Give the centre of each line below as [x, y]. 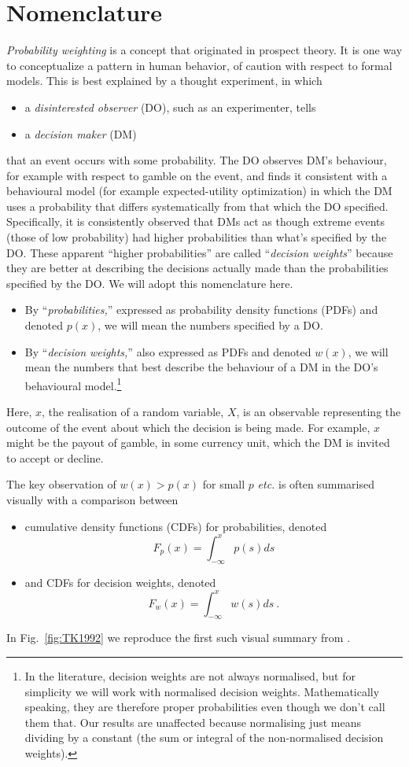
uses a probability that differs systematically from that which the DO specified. [197, 206]
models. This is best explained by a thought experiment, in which [164, 81]
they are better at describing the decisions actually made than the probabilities [197, 268]
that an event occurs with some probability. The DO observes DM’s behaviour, [197, 160]
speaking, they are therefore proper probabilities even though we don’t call [205, 707]
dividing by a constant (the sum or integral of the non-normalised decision [204, 737]
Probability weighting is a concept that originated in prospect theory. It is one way [204, 50]
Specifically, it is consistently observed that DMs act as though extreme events [196, 221]
